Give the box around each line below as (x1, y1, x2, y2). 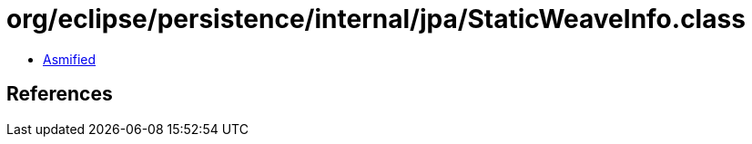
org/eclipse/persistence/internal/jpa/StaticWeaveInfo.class (6, 4, 746, 34)
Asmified (43, 51, 97, 67)
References (6, 82, 113, 106)
